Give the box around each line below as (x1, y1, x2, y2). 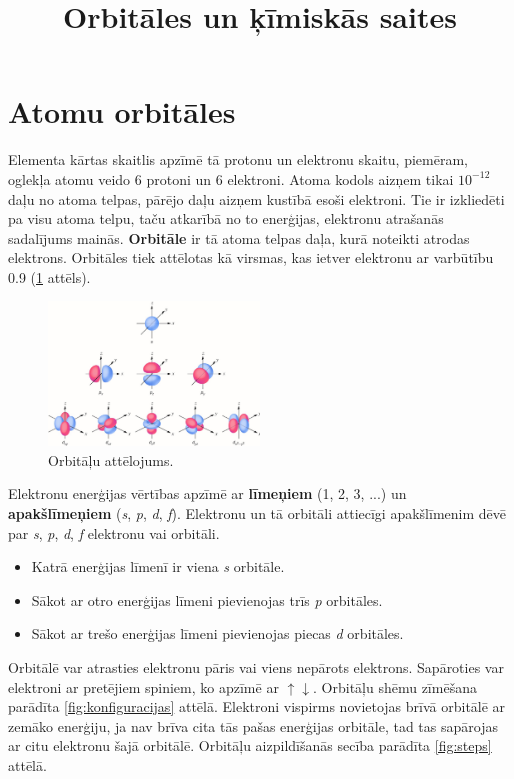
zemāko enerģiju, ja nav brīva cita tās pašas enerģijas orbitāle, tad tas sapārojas (8, 715, 498, 736)
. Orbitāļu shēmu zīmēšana (313, 676, 477, 697)
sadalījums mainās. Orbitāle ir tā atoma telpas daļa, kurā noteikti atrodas (8, 227, 470, 248)
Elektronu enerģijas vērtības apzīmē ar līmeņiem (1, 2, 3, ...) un (8, 483, 407, 504)
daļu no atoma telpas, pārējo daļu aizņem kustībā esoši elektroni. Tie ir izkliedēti (8, 188, 505, 209)
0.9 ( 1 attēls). (8, 266, 91, 287)
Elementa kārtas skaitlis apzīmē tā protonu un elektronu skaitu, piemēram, (8, 149, 468, 170)
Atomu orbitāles (8, 91, 236, 132)
